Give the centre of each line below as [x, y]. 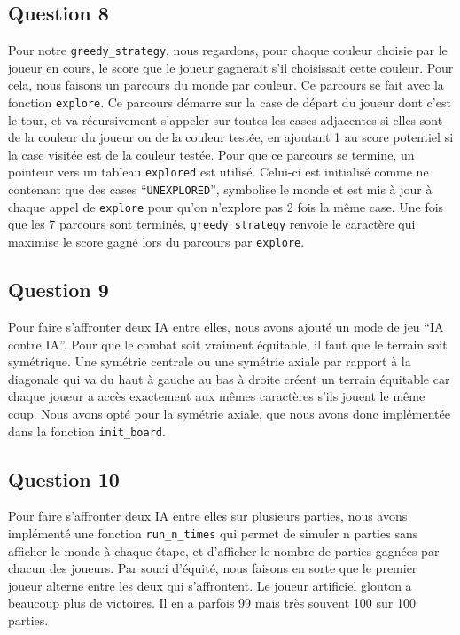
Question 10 [64, 478]
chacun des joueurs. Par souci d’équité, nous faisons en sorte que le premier [213, 568]
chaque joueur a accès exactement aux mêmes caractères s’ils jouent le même [217, 396]
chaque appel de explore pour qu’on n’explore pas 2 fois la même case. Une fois [226, 206]
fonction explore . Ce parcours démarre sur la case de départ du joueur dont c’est [230, 102]
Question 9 [58, 290]
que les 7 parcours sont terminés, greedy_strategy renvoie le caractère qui [212, 224]
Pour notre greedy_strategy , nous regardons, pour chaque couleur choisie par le [228, 50]
